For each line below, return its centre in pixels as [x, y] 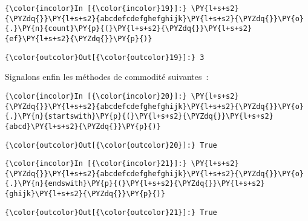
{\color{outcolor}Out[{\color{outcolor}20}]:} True [111, 145]
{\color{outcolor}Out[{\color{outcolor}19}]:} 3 [105, 57]
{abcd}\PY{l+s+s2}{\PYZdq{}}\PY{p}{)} [83, 126]
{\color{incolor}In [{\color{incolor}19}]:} [96, 8]
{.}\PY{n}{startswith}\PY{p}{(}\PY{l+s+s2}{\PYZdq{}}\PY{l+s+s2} [139, 117]
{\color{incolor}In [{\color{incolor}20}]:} [96, 96]
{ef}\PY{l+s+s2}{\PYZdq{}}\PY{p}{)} [79, 38]
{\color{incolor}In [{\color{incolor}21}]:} [96, 164]
